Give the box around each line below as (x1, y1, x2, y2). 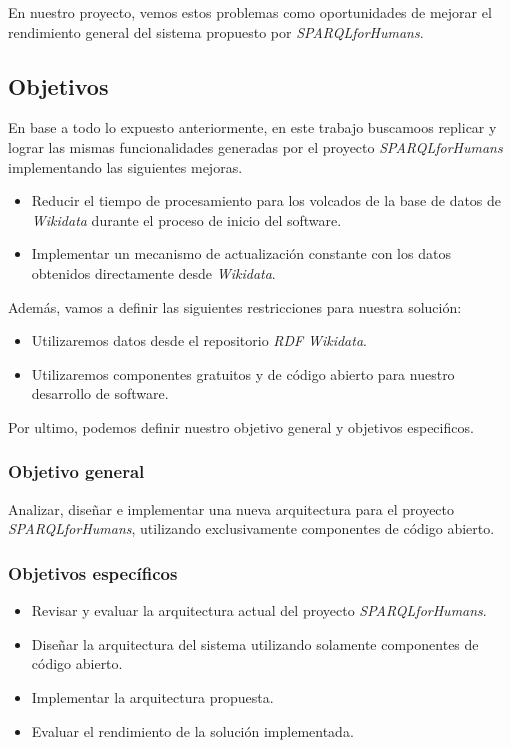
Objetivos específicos (8, 560, 178, 585)
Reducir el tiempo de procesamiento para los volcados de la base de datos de (31, 190, 502, 211)
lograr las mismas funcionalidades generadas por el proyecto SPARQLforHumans (8, 136, 503, 157)
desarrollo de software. (31, 383, 169, 404)
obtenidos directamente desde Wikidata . (31, 262, 276, 283)
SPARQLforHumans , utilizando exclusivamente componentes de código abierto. (8, 518, 495, 539)
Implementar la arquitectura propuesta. (31, 686, 274, 707)
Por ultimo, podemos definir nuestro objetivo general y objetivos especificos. (8, 416, 474, 437)
